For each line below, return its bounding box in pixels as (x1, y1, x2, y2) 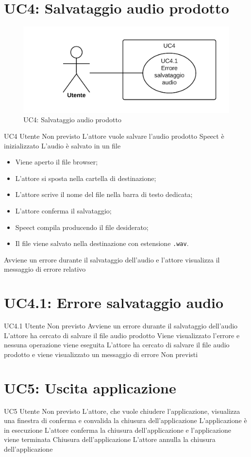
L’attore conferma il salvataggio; (15, 205, 112, 215)
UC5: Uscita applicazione (4, 377, 176, 397)
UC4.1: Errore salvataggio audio (4, 293, 224, 312)
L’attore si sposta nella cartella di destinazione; (15, 173, 156, 183)
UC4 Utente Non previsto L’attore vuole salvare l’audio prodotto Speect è (4, 131, 224, 141)
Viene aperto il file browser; (15, 157, 98, 167)
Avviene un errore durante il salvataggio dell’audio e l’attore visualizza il (4, 254, 220, 264)
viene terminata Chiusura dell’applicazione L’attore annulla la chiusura (4, 434, 216, 444)
